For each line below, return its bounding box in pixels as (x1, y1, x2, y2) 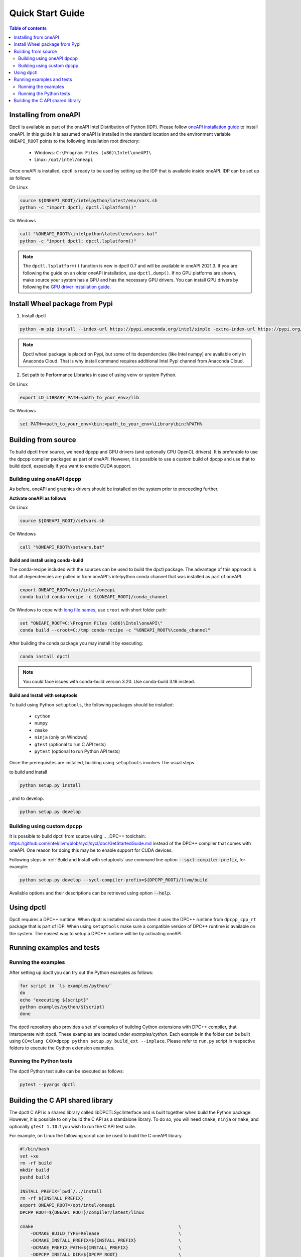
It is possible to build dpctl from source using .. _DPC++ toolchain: (9, 833, 146, 839)
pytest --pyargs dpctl (20, 1082, 76, 1087)
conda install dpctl (20, 654, 70, 660)
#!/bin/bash (20, 1146, 50, 1152)
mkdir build (20, 1167, 50, 1173)
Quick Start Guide (9, 8, 85, 19)
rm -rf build (20, 1160, 52, 1166)
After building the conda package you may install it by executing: (9, 640, 143, 646)
